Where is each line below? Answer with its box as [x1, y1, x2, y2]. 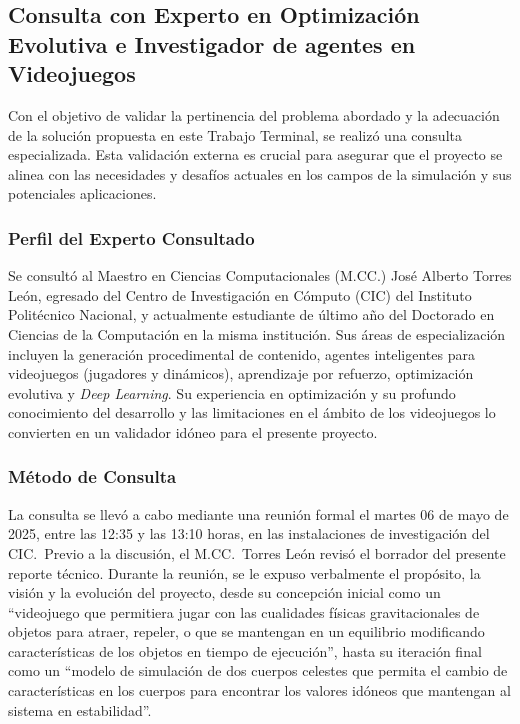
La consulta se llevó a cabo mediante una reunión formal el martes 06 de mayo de [8, 503, 509, 524]
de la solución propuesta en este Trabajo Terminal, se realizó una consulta [8, 124, 462, 145]
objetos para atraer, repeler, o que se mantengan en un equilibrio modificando [8, 621, 485, 642]
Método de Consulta [8, 464, 177, 489]
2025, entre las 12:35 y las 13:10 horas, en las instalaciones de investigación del [8, 523, 490, 544]
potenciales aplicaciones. [8, 183, 157, 204]
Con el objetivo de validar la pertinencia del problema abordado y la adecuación [8, 104, 500, 125]
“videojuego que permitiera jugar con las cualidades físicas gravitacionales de [8, 601, 480, 622]
